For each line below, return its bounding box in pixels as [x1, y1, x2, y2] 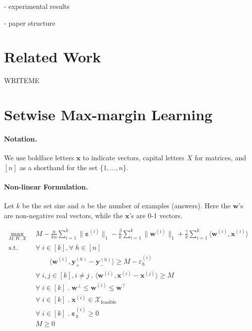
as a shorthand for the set [19, 162, 98, 172]
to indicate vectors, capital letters [83, 152, 185, 163]
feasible [100, 299, 117, 305]
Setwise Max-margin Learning [4, 104, 212, 125]
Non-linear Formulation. [4, 181, 88, 191]
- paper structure [4, 17, 56, 28]
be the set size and [22, 200, 79, 211]
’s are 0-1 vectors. [129, 210, 183, 220]
